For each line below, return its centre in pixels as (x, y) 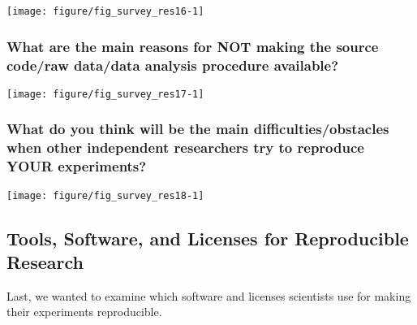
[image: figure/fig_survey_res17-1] (105, 94)
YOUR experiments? (77, 166)
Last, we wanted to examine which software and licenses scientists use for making (209, 295)
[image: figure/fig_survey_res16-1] (105, 11)
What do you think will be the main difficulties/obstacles (198, 129)
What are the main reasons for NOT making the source (193, 46)
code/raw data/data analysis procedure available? (173, 65)
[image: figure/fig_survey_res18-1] (105, 195)
